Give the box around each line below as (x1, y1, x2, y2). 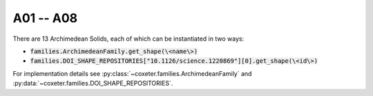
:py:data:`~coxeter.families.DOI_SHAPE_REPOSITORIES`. (12, 79, 173, 88)
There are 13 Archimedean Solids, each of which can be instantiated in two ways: (12, 35, 245, 43)
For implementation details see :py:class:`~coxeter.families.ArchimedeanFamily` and (12, 69, 252, 77)
